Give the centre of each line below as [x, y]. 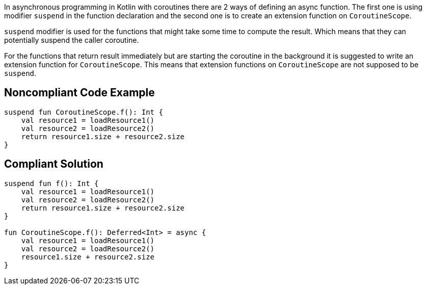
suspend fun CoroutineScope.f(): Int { [84, 112]
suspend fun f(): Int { [51, 183]
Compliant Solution [54, 164]
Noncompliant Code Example [79, 93]
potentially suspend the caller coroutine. [72, 40]
